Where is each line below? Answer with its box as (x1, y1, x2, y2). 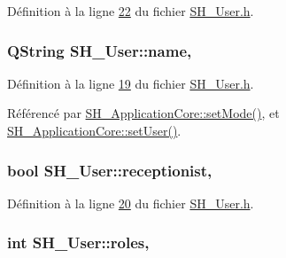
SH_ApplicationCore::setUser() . (7, 121, 182, 139)
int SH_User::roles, (7, 231, 150, 254)
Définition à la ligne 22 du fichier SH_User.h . (7, 2, 254, 20)
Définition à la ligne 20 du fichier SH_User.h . (7, 193, 254, 212)
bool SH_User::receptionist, (7, 159, 213, 181)
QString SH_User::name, (7, 39, 192, 61)
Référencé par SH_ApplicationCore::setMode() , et (7, 104, 280, 122)
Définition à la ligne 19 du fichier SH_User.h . (7, 74, 254, 92)
